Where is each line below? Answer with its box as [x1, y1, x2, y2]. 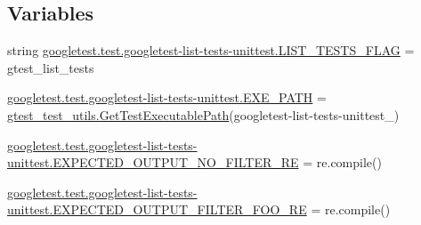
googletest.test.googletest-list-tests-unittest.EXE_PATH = [7, 88, 327, 107]
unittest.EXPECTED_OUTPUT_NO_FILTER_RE [7, 153, 299, 172]
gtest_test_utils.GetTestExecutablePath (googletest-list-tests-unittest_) [7, 105, 400, 124]
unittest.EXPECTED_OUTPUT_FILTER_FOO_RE [7, 200, 307, 219]
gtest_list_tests [7, 58, 94, 76]
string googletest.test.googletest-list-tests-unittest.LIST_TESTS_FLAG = [7, 41, 415, 60]
